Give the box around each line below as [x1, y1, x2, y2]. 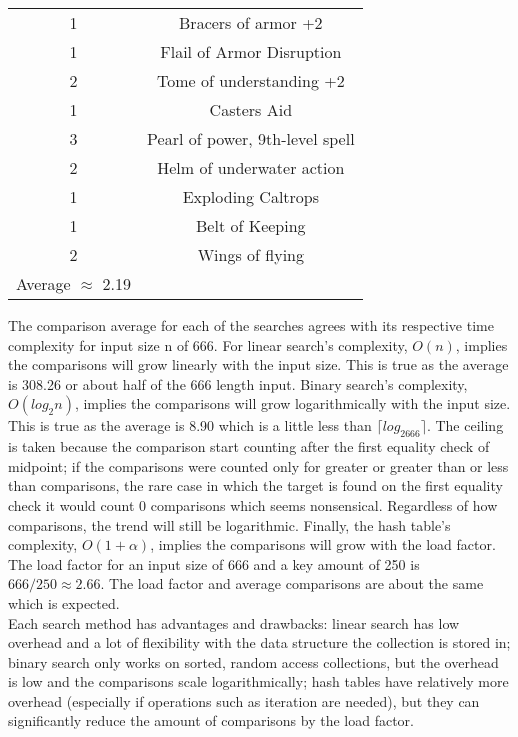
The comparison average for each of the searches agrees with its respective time [8, 315, 494, 335]
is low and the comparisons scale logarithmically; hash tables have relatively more [8, 671, 509, 692]
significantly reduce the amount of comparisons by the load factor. [8, 710, 414, 731]
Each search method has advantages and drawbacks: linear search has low [8, 612, 460, 633]
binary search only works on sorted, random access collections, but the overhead [8, 651, 499, 672]
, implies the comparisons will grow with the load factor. [150, 534, 496, 555]
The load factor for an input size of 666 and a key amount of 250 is [8, 553, 420, 574]
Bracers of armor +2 [179, 11, 323, 34]
